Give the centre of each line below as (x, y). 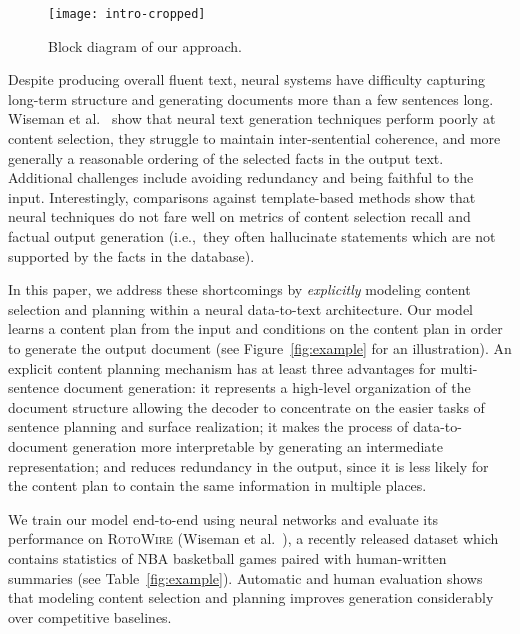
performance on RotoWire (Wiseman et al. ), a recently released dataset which (253, 538)
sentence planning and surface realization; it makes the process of (208, 426)
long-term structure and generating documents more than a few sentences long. (251, 98)
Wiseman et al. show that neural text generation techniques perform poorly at (252, 118)
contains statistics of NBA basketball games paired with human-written (227, 557)
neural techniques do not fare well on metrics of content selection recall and (239, 216)
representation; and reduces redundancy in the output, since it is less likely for (248, 465)
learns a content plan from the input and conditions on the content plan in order (255, 328)
